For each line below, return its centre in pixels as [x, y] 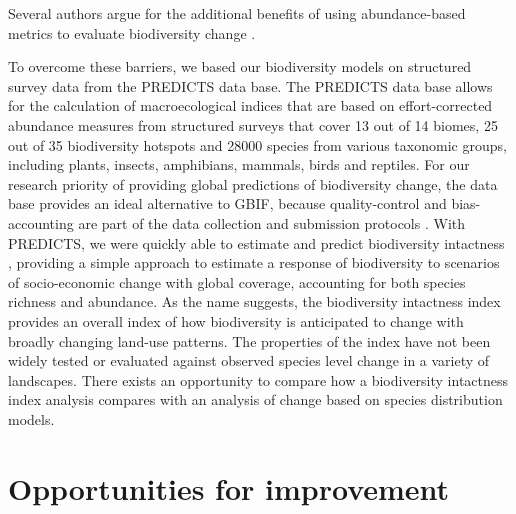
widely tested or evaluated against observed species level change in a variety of [249, 360]
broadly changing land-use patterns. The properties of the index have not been [249, 340]
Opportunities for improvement [229, 487]
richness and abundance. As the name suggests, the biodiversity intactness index [254, 301]
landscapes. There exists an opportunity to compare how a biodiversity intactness [258, 379]
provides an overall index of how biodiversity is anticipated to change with [236, 320]
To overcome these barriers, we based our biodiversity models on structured [240, 66]
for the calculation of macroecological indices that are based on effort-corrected [250, 105]
